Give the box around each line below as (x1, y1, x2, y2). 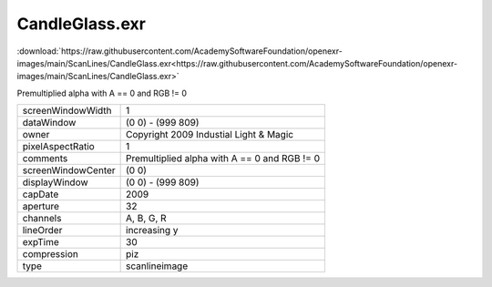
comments (22, 152, 68, 165)
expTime (22, 236, 59, 249)
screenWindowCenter (22, 164, 116, 177)
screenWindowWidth (22, 105, 113, 118)
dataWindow (22, 117, 77, 129)
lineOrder (22, 224, 63, 237)
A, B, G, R (126, 212, 168, 225)
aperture (22, 200, 59, 213)
